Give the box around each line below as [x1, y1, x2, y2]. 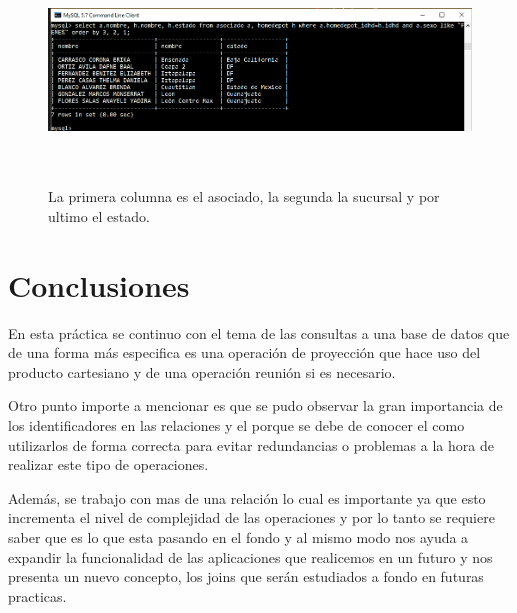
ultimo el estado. [48, 205, 150, 226]
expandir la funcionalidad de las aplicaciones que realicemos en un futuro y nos [8, 546, 493, 567]
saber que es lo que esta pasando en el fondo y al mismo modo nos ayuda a [8, 527, 469, 548]
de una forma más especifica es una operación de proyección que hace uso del [8, 342, 481, 363]
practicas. [8, 585, 67, 606]
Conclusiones [8, 264, 190, 305]
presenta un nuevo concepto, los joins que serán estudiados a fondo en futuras [8, 566, 484, 587]
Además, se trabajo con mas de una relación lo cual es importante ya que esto [8, 487, 486, 508]
